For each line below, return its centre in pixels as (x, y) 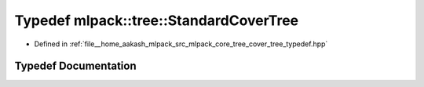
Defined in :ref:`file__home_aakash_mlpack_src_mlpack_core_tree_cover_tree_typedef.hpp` (181, 44)
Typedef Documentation (75, 66)
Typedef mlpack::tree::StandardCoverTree (157, 20)
